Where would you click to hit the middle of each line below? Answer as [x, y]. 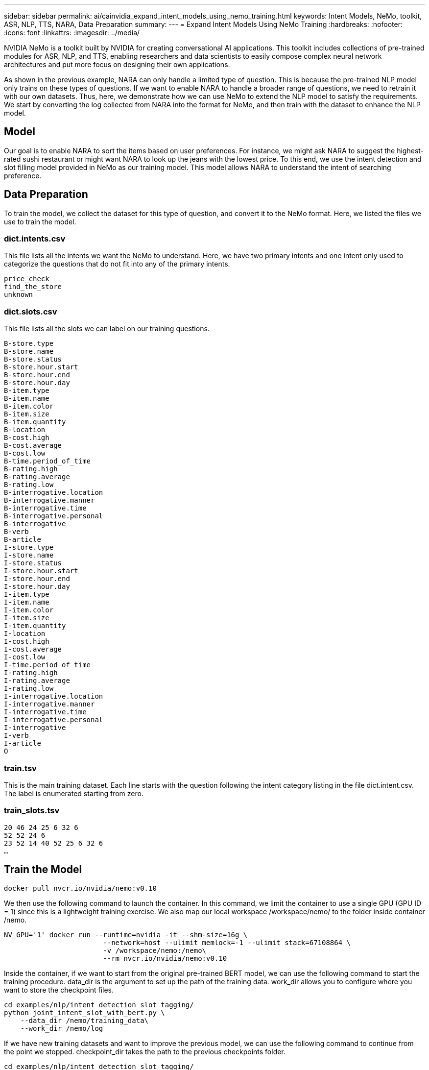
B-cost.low [25, 453]
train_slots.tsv [32, 811]
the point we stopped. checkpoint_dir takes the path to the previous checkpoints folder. [145, 1051]
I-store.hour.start [41, 571]
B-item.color [29, 406]
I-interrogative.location [54, 696]
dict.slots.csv [31, 311]
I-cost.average [33, 649]
